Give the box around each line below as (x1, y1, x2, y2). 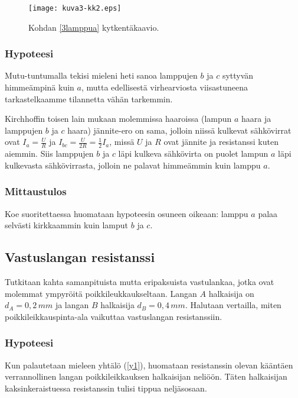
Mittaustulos (5, 184, 67, 199)
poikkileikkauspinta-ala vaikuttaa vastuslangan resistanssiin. (5, 310, 222, 322)
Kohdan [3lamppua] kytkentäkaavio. (28, 21, 159, 33)
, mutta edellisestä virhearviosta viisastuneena (81, 81, 248, 93)
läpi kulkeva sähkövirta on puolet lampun (118, 147, 268, 160)
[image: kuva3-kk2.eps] (28, 4, 122, 12)
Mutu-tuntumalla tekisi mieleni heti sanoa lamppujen (5, 69, 198, 82)
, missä (109, 135, 135, 148)
